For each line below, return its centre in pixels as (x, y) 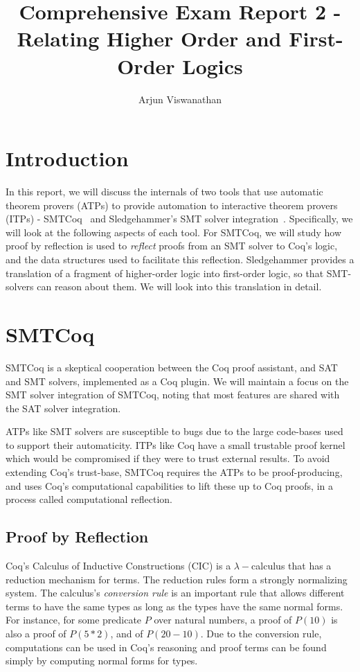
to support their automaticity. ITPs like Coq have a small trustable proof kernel (175, 444)
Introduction (67, 158)
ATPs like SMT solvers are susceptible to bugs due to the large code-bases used (174, 431)
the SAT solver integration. (63, 408)
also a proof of (36, 634)
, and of (127, 634)
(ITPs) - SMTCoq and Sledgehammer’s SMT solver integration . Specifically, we (179, 219)
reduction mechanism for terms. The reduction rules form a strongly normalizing (177, 579)
